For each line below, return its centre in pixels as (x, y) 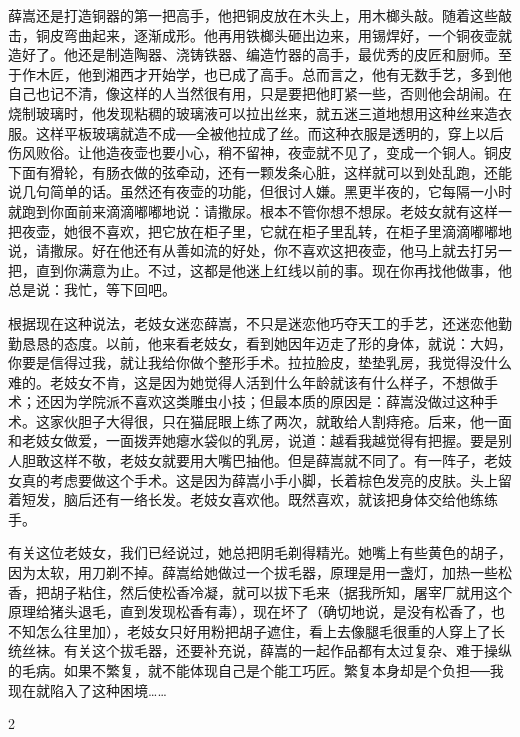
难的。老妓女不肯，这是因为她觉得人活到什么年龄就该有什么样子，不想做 (246, 381)
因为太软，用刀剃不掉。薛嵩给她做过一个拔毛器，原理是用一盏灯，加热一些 (253, 572)
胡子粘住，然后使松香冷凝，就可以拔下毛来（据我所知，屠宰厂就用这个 (280, 591)
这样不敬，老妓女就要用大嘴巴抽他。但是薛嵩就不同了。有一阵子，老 (273, 460)
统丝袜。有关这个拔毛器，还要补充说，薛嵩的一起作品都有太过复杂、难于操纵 (260, 650)
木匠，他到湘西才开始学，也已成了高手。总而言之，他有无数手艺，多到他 (273, 73)
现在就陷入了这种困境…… (87, 689)
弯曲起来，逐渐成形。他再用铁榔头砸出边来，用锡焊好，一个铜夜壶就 (287, 34)
